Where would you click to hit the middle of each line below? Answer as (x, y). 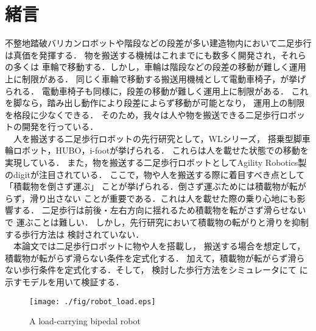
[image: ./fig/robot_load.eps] (93, 301)
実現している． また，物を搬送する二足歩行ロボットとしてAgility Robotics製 (156, 162)
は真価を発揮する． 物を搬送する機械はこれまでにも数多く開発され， (143, 55)
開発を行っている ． (60, 126)
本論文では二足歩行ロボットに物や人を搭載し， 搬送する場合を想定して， (159, 246)
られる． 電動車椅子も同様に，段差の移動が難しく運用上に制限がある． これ (157, 91)
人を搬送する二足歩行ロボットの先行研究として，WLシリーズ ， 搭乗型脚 (157, 138)
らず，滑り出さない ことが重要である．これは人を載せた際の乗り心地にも (151, 198)
